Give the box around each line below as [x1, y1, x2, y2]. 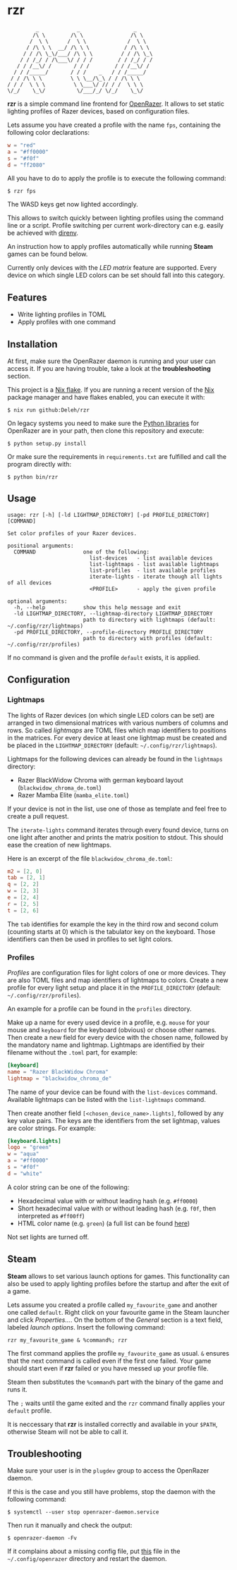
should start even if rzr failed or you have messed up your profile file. [7, 1363, 209, 1373]
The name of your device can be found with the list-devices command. [7, 1088, 217, 1096]
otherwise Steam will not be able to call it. [7, 1427, 128, 1436]
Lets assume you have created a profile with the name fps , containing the [7, 121, 221, 129]
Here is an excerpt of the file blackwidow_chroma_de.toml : [7, 854, 173, 862]
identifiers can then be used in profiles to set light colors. [7, 935, 174, 943]
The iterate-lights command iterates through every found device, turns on [7, 826, 229, 834]
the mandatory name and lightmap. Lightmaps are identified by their [7, 1041, 205, 1049]
